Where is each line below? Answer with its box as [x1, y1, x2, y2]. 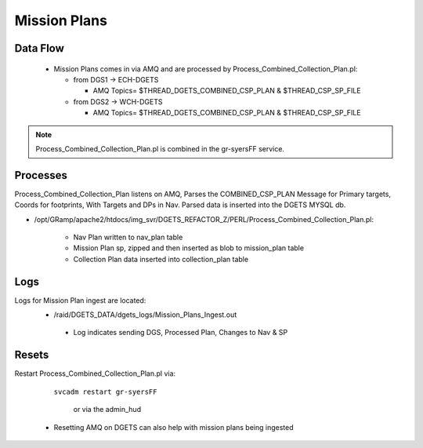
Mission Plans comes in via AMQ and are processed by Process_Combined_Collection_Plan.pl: [53, 64, 358, 74]
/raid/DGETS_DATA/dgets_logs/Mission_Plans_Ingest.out [53, 310, 237, 319]
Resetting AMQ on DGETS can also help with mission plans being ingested [53, 422, 294, 432]
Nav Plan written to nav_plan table [73, 232, 183, 242]
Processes [14, 169, 68, 182]
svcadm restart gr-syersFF [53, 387, 157, 396]
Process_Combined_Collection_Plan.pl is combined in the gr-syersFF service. [35, 144, 285, 153]
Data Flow [14, 42, 64, 55]
